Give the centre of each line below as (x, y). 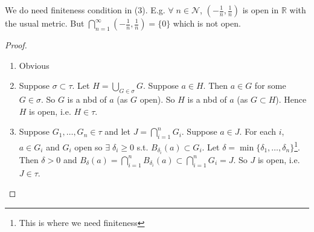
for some (270, 85)
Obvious (34, 65)
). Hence (291, 99)
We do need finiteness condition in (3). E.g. (85, 10)
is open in (261, 10)
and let (117, 131)
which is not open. (207, 23)
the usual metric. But (45, 23)
